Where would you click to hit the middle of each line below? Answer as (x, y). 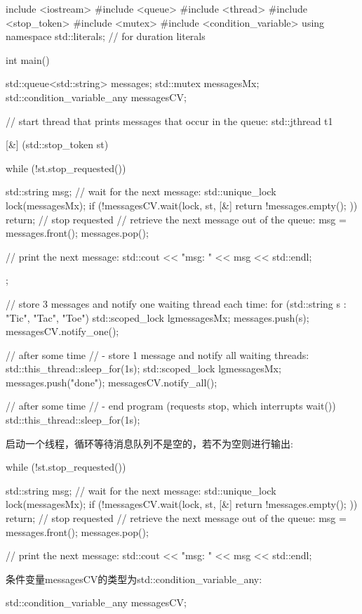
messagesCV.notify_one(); (62, 331)
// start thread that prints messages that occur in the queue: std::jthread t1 (169, 120)
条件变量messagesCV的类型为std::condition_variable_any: (134, 579)
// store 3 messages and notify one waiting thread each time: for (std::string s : (176, 303)
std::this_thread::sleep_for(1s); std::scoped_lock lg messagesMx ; (143, 368)
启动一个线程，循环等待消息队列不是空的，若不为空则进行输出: (149, 443)
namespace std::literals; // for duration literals (106, 36)
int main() (28, 59)
